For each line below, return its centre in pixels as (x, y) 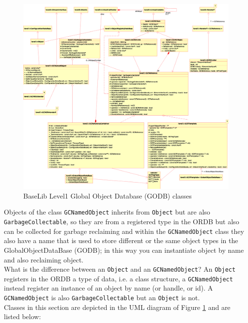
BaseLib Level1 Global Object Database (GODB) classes (108, 195)
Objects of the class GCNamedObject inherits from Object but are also (107, 212)
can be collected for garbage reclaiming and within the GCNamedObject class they (124, 231)
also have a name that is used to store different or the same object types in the (121, 240)
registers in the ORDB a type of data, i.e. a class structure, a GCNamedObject (118, 278)
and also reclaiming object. (44, 259)
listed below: (23, 316)
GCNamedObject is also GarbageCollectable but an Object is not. (102, 298)
